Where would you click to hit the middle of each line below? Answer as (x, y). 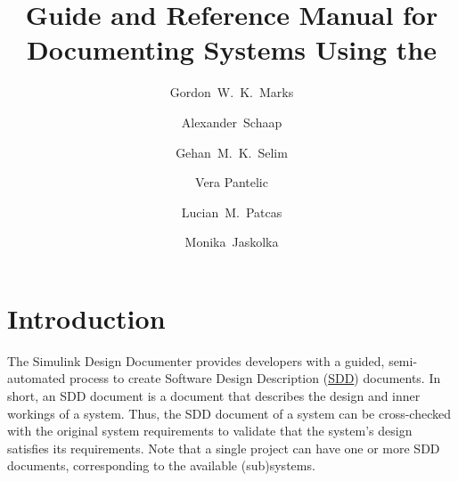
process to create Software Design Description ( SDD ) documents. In (255, 378)
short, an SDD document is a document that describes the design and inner (214, 395)
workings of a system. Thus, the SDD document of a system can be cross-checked (229, 413)
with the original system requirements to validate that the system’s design (210, 431)
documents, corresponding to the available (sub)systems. (161, 465)
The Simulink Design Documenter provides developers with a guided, (196, 360)
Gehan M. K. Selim (232, 152)
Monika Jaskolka (232, 242)
